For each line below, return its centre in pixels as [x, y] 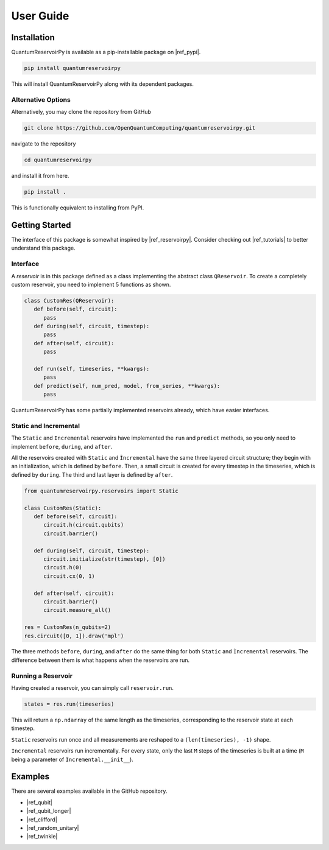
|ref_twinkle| [42, 837]
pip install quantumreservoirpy [73, 68]
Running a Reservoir [42, 676]
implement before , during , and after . [62, 446]
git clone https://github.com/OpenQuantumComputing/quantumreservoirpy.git [140, 128]
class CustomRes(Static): [63, 508]
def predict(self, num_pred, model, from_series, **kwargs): [127, 386]
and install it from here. [40, 176]
